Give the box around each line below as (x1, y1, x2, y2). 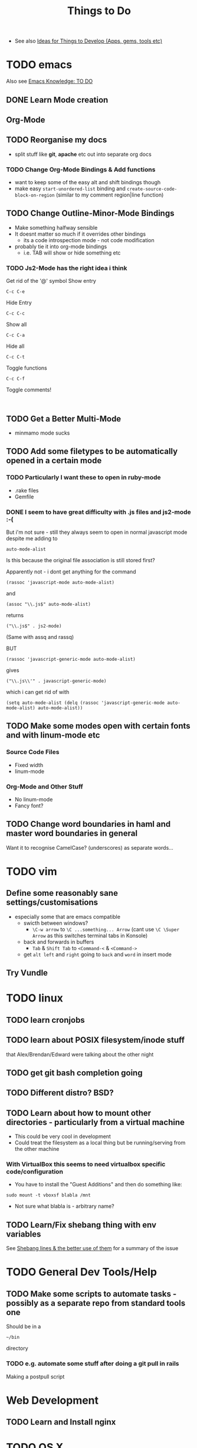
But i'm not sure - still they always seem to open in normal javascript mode (6, 529, 188, 536)
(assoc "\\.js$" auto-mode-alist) (6, 601, 91, 607)
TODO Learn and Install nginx (6, 1417, 116, 1427)
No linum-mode (14, 795, 53, 803)
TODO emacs (6, 58, 73, 71)
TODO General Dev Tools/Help (6, 1266, 157, 1279)
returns (6, 611, 24, 618)
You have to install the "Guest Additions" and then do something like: (14, 1181, 182, 1188)
